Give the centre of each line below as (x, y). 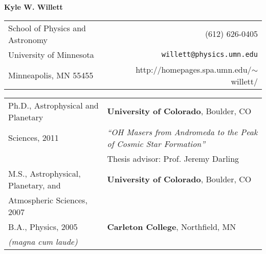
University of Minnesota (51, 54)
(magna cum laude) (43, 241)
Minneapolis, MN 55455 (51, 75)
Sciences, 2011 (34, 138)
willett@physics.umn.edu (209, 55)
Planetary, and (35, 185)
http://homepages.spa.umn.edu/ (194, 69)
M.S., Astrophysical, (45, 173)
